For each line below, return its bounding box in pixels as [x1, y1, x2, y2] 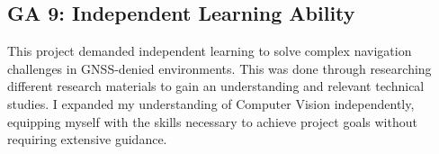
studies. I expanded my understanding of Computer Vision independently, [7, 94, 415, 113]
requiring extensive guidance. [7, 130, 167, 149]
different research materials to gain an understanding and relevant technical [7, 77, 425, 95]
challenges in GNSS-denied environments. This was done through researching [7, 59, 432, 77]
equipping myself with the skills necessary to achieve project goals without [7, 112, 417, 131]
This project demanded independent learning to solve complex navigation [7, 41, 412, 60]
